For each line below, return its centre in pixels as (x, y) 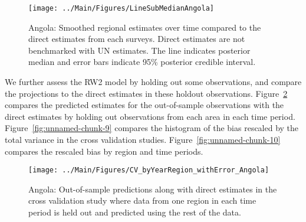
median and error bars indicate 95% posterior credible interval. (142, 62)
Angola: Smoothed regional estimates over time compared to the (145, 27)
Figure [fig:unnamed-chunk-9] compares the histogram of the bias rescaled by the (152, 128)
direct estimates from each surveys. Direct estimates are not (137, 39)
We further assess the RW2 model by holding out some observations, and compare (153, 82)
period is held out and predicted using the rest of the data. (135, 212)
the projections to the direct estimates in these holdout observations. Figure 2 (146, 93)
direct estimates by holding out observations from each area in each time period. (150, 116)
